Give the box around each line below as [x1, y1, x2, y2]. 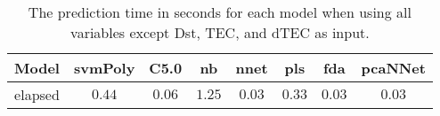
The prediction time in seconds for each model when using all [28, 2, 411, 22]
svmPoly [73, 58, 135, 78]
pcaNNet [361, 58, 426, 78]
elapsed [14, 84, 60, 104]
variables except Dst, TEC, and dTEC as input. [70, 22, 370, 43]
